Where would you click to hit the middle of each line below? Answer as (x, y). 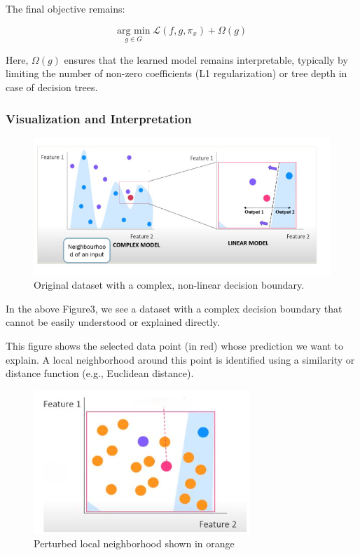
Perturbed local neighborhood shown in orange (134, 543)
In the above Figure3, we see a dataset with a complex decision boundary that (174, 308)
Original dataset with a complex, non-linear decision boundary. (169, 285)
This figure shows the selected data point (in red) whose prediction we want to (174, 345)
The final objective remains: (65, 8)
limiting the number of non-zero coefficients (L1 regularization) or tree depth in (176, 73)
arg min (133, 30)
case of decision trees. (52, 87)
